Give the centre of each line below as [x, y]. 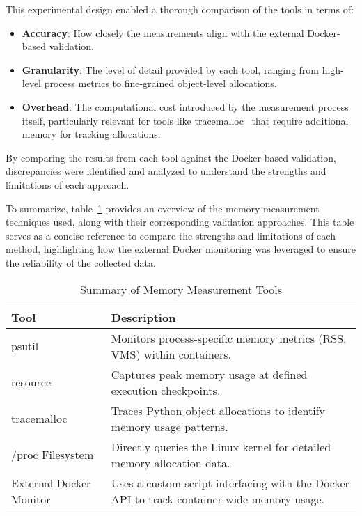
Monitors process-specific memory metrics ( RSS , [229, 338]
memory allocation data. [171, 462]
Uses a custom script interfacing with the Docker [230, 483]
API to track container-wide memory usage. [218, 499]
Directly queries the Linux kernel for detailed [221, 446]
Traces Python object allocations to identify [218, 410]
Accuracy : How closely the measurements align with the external [163, 32]
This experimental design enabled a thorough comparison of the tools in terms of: [180, 9]
